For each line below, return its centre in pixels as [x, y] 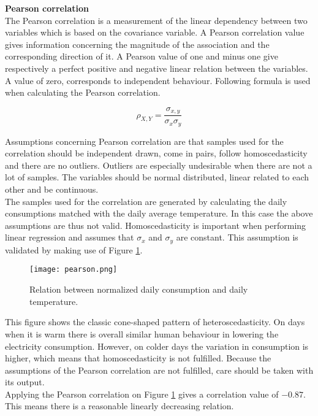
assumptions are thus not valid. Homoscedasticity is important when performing [156, 225]
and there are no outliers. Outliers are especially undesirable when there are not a [159, 165]
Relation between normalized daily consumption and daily [139, 289]
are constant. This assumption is [237, 237]
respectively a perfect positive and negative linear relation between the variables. [157, 68]
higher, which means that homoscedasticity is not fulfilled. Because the [138, 358]
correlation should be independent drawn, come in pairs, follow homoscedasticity [156, 153]
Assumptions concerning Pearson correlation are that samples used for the [144, 141]
